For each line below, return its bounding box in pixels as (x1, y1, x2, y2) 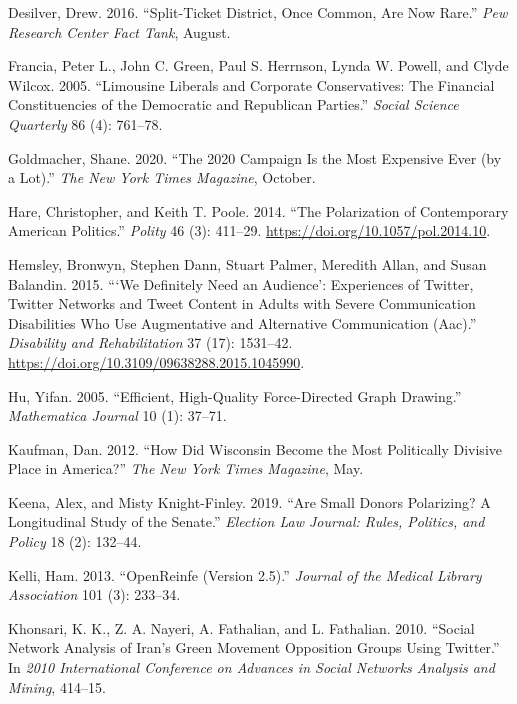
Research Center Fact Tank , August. (8, 21, 231, 42)
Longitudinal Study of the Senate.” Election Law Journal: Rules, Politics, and (8, 511, 485, 532)
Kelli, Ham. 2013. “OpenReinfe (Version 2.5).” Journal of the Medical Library (8, 564, 482, 585)
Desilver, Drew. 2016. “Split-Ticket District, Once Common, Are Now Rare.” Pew (8, 2, 508, 22)
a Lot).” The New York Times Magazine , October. (8, 167, 316, 188)
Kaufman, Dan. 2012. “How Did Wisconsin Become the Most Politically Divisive (8, 438, 502, 459)
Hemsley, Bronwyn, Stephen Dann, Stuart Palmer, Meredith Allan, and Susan (8, 253, 487, 274)
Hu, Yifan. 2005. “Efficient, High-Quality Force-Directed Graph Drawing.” (8, 385, 462, 406)
